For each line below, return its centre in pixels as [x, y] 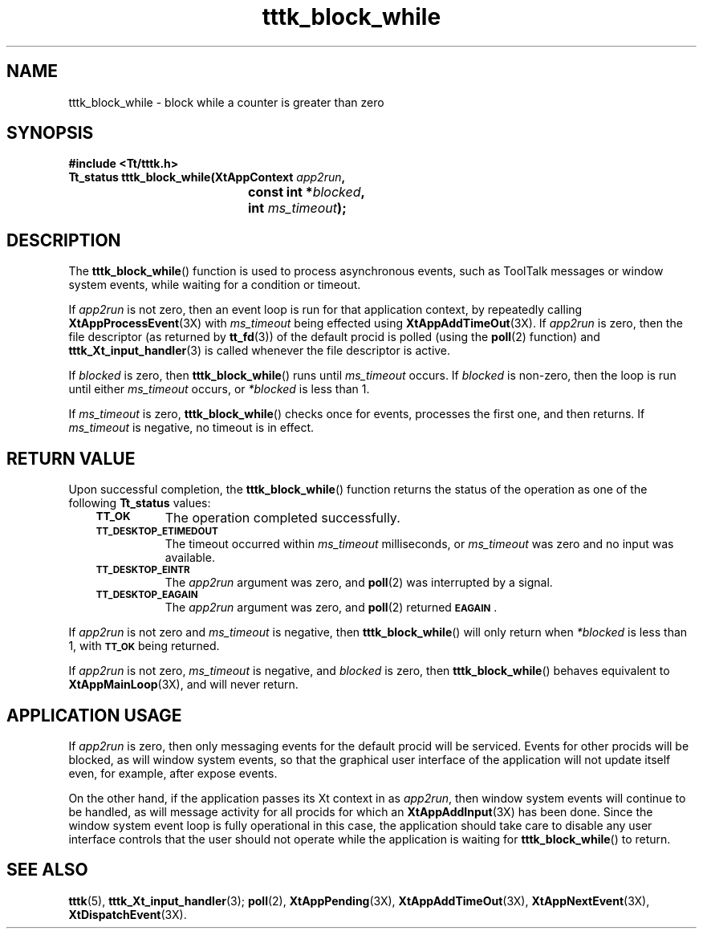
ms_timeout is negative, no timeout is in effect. [191, 428]
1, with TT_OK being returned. [144, 646]
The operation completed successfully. [282, 518]
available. [190, 558]
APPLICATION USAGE [94, 715]
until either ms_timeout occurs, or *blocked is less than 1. [219, 389]
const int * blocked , [307, 192]
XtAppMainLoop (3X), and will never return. [183, 685]
